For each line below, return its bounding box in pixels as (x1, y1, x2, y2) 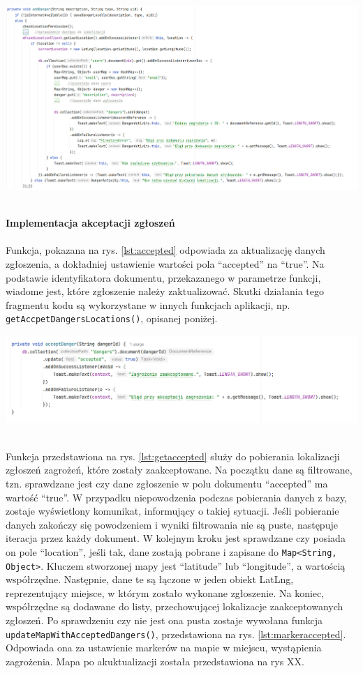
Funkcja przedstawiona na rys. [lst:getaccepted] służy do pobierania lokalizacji (6, 448, 340, 463)
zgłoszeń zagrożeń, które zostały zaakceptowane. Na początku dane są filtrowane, (6, 462, 353, 477)
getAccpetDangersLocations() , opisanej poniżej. (6, 311, 218, 326)
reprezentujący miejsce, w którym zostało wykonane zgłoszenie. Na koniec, (6, 585, 325, 600)
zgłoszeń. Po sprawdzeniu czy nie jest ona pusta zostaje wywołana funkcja (6, 613, 323, 627)
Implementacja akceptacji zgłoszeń (6, 215, 175, 230)
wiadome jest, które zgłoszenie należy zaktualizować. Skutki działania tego (6, 284, 325, 298)
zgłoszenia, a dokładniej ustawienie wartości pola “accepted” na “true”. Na (6, 257, 325, 271)
